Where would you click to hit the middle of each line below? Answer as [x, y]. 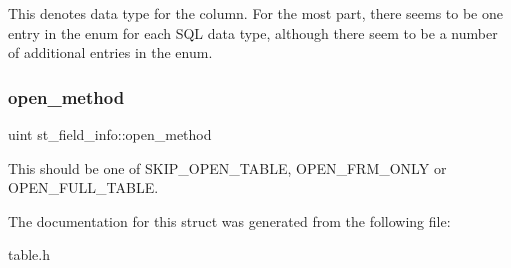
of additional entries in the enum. [110, 52]
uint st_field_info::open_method [110, 134]
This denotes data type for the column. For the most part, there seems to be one [255, 13]
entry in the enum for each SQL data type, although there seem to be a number [253, 32]
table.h [29, 254]
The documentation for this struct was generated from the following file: [229, 220]
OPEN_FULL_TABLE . [83, 187]
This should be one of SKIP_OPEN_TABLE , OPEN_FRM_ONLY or [227, 167]
